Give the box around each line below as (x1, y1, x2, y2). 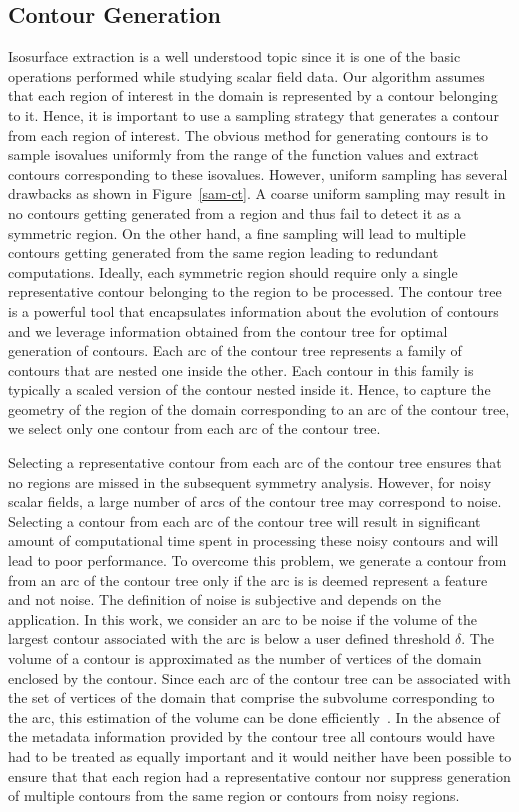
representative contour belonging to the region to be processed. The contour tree (8, 281, 502, 302)
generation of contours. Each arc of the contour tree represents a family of (8, 340, 462, 361)
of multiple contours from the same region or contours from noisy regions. (8, 785, 460, 806)
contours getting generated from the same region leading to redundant (8, 242, 439, 263)
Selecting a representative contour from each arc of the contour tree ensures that (8, 452, 502, 473)
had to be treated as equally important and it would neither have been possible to (8, 745, 512, 766)
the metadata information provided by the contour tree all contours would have (8, 726, 495, 747)
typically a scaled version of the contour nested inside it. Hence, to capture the (8, 379, 491, 400)
